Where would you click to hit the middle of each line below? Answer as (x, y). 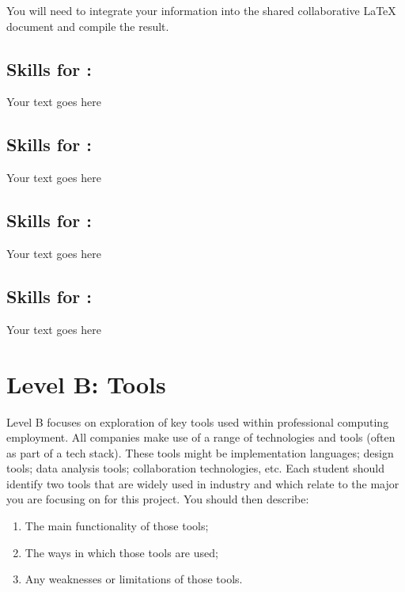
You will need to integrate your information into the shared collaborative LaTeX (201, 10)
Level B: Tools (86, 383)
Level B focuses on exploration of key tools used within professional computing (198, 421)
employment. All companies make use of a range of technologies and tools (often (201, 437)
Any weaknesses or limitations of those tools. (134, 579)
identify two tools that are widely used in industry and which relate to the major (203, 483)
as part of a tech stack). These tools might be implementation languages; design (200, 452)
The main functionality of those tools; (117, 526)
